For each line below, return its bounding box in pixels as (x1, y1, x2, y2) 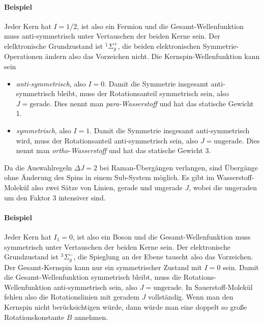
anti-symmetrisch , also (16, 78, 86, 89)
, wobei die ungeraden (189, 182, 257, 192)
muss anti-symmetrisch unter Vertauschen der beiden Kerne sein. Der (4, 31, 220, 41)
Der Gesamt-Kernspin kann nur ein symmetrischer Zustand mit (4, 261, 202, 272)
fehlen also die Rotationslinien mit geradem (4, 291, 139, 302)
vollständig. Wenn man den (148, 291, 233, 302)
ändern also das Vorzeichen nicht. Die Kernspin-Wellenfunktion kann (45, 51, 260, 62)
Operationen (4, 51, 43, 62)
